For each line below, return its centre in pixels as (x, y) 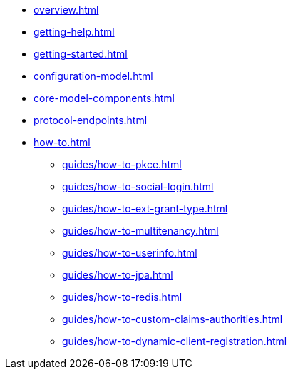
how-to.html (62, 142)
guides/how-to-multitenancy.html (140, 231)
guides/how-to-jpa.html (118, 275)
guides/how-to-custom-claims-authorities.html (173, 319)
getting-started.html (81, 54)
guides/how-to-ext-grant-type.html (145, 209)
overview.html (66, 10)
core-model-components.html (104, 98)
